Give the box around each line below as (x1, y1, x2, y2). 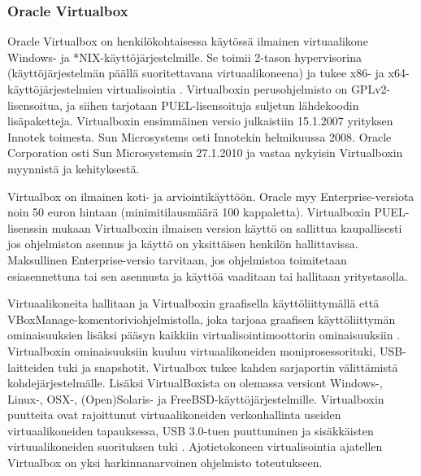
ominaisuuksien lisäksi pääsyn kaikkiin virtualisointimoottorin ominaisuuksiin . (7, 326, 401, 343)
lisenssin (7, 219, 49, 236)
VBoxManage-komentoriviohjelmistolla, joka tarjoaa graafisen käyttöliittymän (7, 310, 396, 327)
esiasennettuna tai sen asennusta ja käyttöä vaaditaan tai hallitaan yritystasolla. (7, 267, 408, 284)
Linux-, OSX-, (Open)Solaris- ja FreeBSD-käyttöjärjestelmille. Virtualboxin (7, 390, 384, 407)
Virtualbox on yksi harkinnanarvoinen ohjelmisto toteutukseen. (7, 454, 323, 471)
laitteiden (7, 358, 54, 375)
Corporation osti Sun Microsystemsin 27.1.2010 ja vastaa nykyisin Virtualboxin (7, 144, 403, 161)
